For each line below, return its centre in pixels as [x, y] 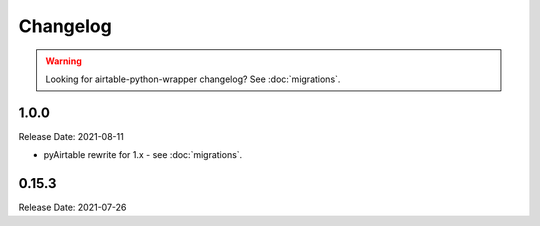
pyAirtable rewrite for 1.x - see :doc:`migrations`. [143, 155]
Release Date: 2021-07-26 [72, 207]
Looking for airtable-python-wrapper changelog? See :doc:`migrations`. [193, 79]
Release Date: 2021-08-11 [71, 136]
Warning [63, 61]
